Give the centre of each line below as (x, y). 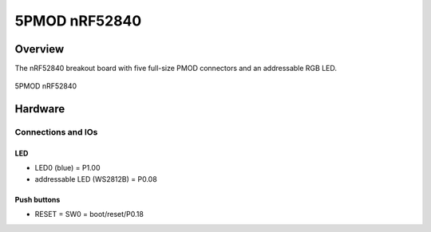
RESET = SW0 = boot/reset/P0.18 (89, 214)
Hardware (40, 109)
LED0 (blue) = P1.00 (67, 168)
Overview (40, 49)
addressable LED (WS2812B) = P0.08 (96, 179)
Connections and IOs (56, 132)
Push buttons (38, 199)
